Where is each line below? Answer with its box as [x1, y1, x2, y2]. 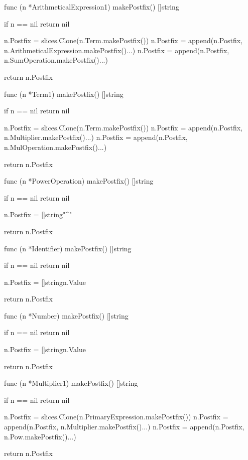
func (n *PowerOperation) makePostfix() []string [4, 176, 154, 186]
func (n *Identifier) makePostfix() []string [4, 243, 132, 253]
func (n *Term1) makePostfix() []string [4, 88, 123, 99]
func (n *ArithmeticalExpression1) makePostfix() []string [4, 2, 179, 12]
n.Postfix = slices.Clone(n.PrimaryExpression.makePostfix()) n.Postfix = [4, 411, 228, 422]
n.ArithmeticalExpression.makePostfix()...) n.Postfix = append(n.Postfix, [4, 45, 229, 55]
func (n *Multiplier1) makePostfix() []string [4, 378, 138, 388]
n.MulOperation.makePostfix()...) [4, 141, 107, 152]
